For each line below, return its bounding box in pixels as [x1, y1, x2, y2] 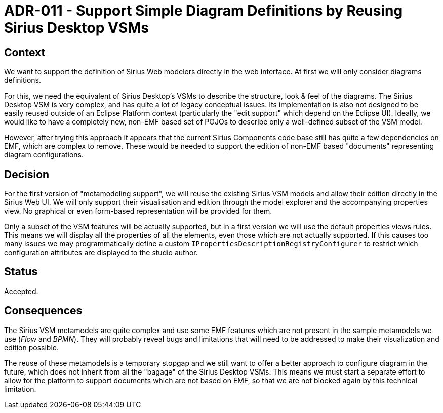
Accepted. [4, 286, 38, 296]
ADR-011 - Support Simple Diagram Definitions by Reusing [4, 2, 403, 19]
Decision [4, 168, 50, 181]
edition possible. [4, 343, 59, 352]
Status [4, 265, 38, 278]
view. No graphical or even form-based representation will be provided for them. [4, 206, 272, 216]
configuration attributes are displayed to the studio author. [4, 248, 198, 257]
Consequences [4, 304, 83, 317]
